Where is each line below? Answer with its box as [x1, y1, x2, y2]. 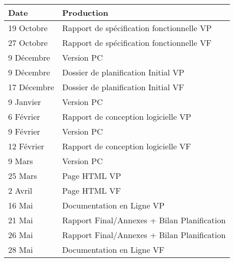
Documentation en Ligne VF [62, 244, 165, 255]
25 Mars [8, 170, 37, 181]
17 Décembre [8, 81, 55, 93]
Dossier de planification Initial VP [62, 66, 185, 78]
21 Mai [8, 214, 33, 226]
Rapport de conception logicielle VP [62, 111, 191, 122]
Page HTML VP [62, 170, 121, 181]
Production [62, 7, 109, 18]
